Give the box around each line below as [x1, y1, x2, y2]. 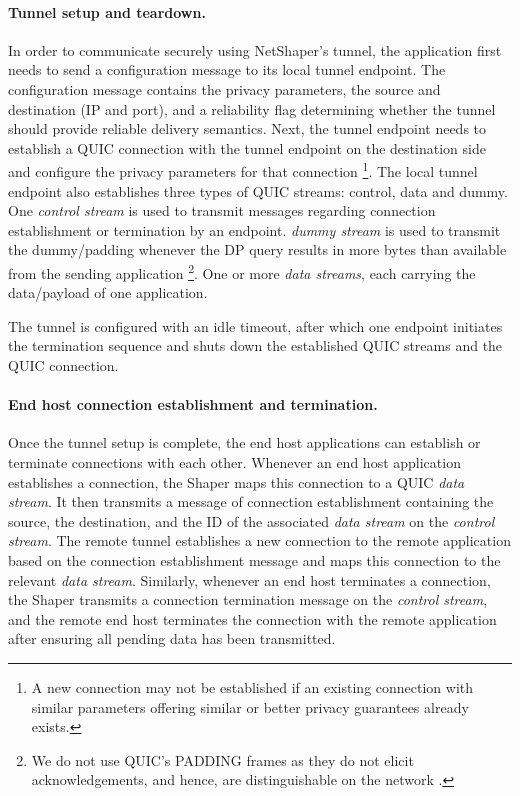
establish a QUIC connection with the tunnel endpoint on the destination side [8, 137, 486, 158]
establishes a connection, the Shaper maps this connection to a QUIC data [8, 471, 465, 492]
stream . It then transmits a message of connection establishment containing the [8, 491, 494, 512]
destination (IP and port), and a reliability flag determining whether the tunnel [8, 98, 496, 119]
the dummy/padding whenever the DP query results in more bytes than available [8, 239, 507, 260]
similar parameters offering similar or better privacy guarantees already [31, 696, 469, 717]
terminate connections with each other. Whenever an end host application [8, 452, 461, 472]
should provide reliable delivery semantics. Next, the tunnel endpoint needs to [8, 118, 487, 139]
